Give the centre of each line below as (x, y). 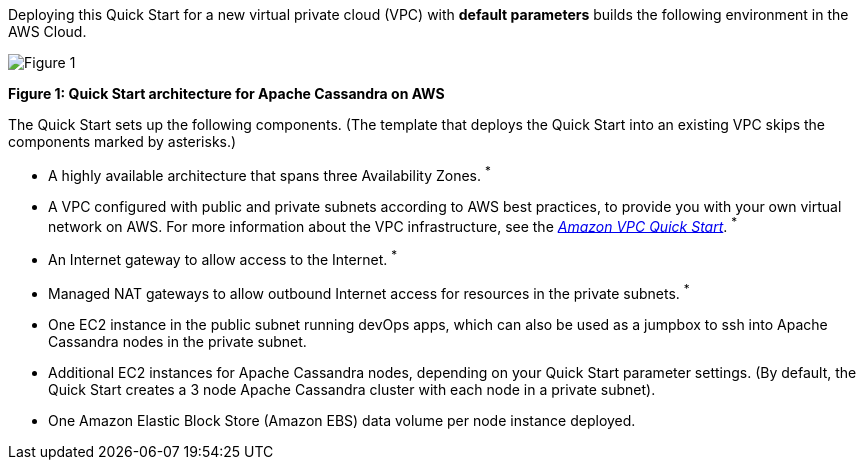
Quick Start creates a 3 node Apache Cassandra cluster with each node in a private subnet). (352, 389)
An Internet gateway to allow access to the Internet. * (223, 258)
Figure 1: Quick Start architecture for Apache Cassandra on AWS (226, 93)
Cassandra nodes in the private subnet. (177, 341)
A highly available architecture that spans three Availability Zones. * (269, 174)
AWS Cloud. (47, 31)
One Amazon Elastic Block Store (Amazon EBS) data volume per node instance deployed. (342, 420)
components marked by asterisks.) (122, 141)
